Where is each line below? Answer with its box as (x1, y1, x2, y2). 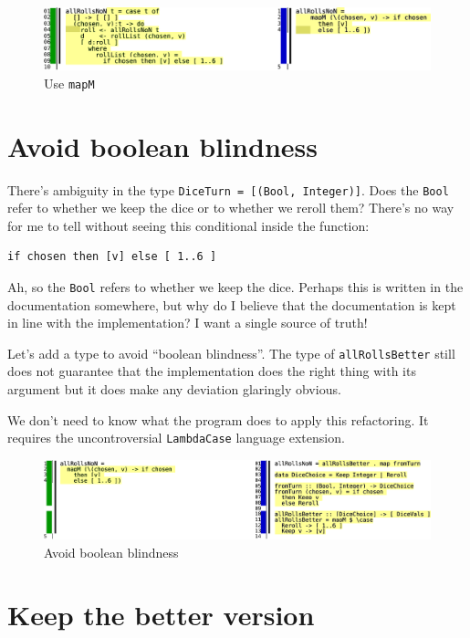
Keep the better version (7, 596, 315, 633)
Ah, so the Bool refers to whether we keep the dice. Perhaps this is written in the (7, 277, 464, 296)
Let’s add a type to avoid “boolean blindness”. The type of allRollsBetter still (7, 343, 455, 362)
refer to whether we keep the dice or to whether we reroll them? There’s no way (7, 198, 454, 217)
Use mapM (44, 73, 95, 92)
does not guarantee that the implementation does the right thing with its (7, 361, 416, 381)
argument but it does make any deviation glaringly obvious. (7, 380, 341, 399)
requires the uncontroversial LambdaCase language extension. (7, 428, 345, 447)
